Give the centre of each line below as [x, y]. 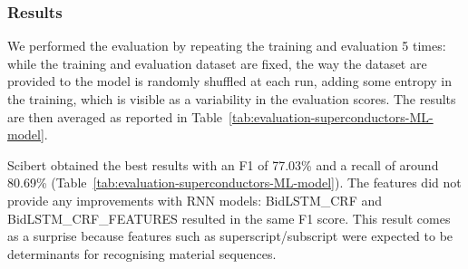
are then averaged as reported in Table [115, 116]
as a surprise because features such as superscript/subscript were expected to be [230, 236]
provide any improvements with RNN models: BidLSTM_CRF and [195, 200]
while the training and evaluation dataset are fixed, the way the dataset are [217, 63]
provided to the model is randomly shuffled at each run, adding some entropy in [230, 81]
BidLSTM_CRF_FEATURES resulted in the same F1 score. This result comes [229, 218]
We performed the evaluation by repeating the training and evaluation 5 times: [227, 46]
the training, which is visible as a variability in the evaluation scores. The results [232, 99]
